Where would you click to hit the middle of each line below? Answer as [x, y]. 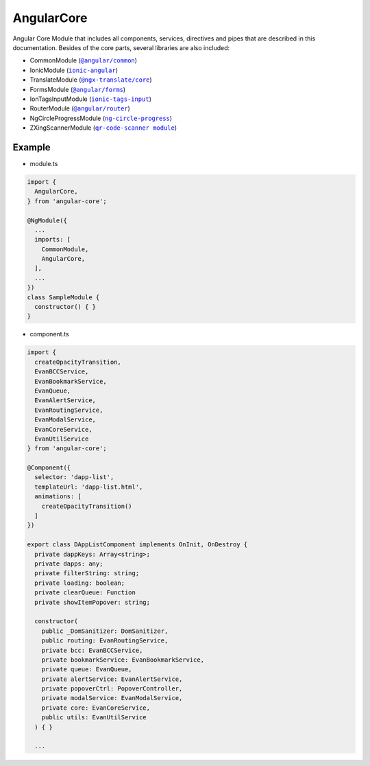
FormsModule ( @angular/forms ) [78, 89]
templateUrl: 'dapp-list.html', [89, 487]
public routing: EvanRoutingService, [105, 641]
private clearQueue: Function [85, 593]
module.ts [44, 163]
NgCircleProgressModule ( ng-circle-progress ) [101, 118]
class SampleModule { [63, 297]
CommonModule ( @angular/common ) [83, 60]
